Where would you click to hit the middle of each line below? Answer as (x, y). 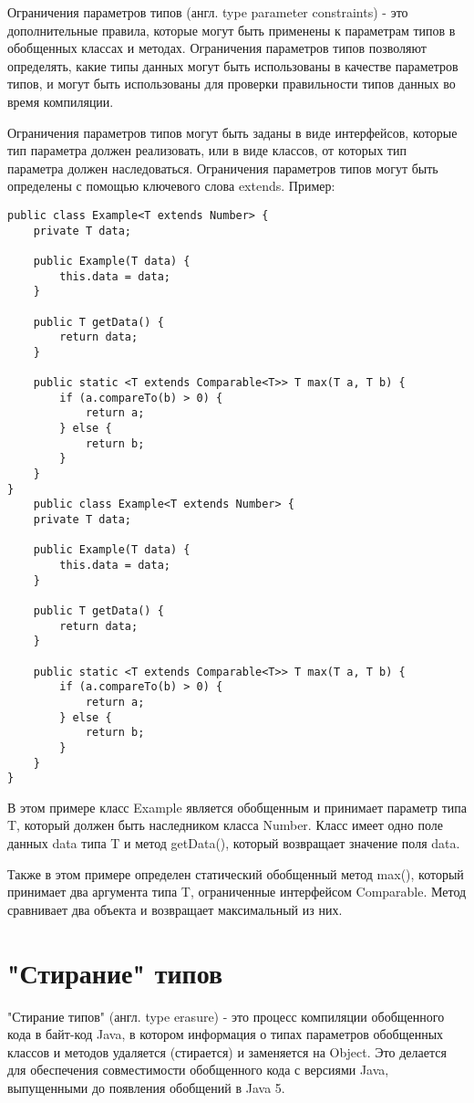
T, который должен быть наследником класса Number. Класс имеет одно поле (225, 825)
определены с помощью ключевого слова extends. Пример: (171, 186)
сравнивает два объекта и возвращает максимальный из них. (175, 909)
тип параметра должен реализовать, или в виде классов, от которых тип (207, 150)
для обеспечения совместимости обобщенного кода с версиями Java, (198, 1070)
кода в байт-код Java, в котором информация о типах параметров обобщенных (226, 1034)
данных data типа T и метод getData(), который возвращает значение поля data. (234, 843)
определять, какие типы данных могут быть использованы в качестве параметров (233, 65)
